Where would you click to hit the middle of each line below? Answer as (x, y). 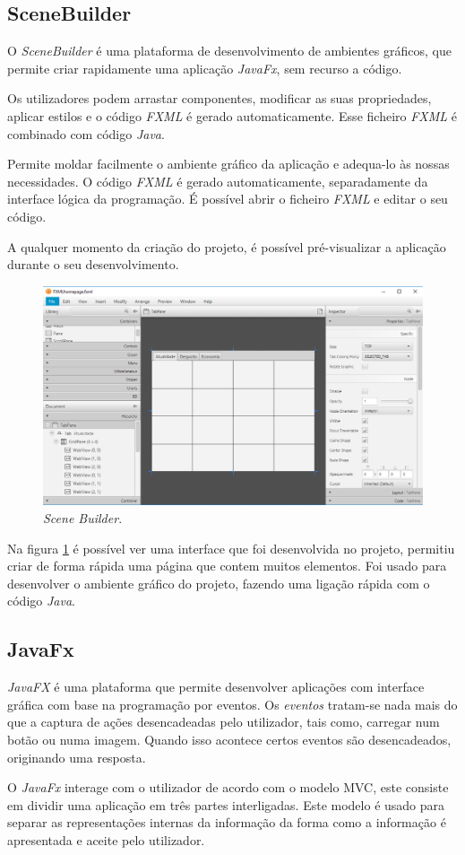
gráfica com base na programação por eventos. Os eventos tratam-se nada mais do (232, 704)
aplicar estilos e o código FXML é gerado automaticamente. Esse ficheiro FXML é (232, 115)
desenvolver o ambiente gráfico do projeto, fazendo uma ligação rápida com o (219, 583)
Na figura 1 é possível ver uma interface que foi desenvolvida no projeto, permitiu (231, 548)
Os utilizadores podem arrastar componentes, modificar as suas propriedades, (220, 98)
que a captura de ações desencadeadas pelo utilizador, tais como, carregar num (224, 722)
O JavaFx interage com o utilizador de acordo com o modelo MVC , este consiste (228, 787)
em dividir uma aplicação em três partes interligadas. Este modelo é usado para (226, 804)
